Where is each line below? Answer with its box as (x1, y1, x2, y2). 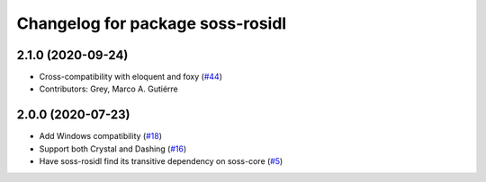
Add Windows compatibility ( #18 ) (39, 131, 162, 142)
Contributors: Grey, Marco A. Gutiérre (39, 83, 179, 94)
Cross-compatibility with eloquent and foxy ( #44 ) (39, 72, 222, 82)
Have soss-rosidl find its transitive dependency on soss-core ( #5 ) (39, 156, 283, 167)
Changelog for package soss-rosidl (16, 13, 287, 33)
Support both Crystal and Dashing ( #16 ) (39, 143, 187, 154)
